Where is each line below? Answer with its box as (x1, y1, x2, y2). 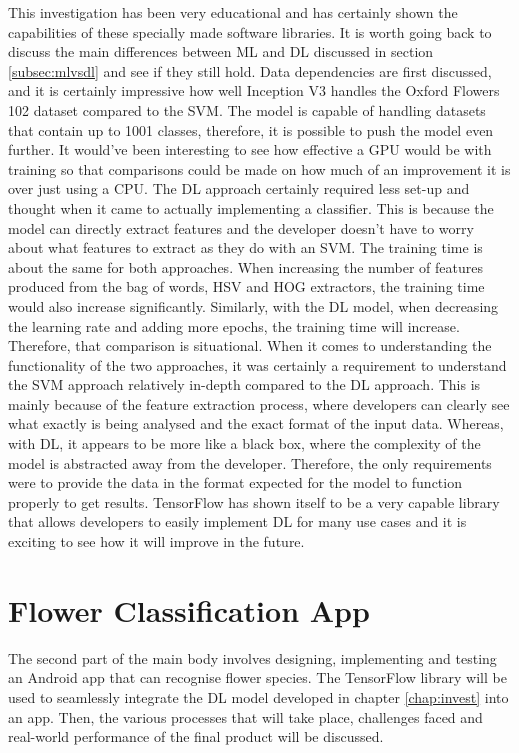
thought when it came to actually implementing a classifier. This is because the (8, 197, 494, 218)
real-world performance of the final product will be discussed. (8, 726, 384, 747)
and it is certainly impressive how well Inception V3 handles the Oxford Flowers (8, 80, 500, 101)
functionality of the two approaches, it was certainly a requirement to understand (8, 354, 507, 375)
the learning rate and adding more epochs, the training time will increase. (8, 315, 460, 336)
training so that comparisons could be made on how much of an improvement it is (8, 158, 511, 179)
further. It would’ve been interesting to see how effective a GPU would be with (8, 139, 492, 160)
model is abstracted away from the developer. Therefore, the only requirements (8, 452, 492, 473)
